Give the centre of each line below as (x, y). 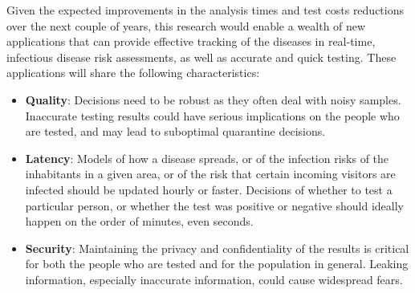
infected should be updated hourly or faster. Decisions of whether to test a (209, 189)
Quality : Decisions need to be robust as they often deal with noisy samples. (213, 99)
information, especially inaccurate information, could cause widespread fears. (214, 279)
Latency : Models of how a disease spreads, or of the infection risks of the (207, 158)
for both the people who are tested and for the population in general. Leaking (217, 264)
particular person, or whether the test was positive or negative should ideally (214, 205)
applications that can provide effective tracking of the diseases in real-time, (191, 41)
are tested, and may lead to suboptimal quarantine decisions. (175, 131)
